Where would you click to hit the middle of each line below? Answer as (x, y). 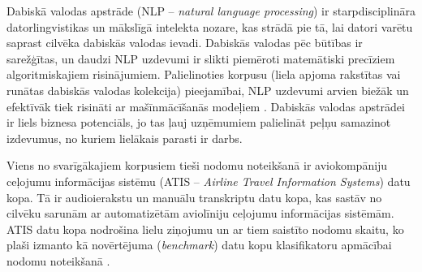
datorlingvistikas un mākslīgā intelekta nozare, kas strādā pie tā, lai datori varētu (210, 26)
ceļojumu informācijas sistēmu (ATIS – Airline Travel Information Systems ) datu (209, 181)
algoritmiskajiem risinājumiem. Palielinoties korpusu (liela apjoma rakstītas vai (204, 74)
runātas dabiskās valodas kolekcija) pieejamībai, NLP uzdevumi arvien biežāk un (208, 90)
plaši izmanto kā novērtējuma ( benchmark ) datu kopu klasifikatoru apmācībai (199, 245)
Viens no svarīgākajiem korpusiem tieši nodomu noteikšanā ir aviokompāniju (197, 165)
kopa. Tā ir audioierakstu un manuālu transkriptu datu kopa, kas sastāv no (194, 197)
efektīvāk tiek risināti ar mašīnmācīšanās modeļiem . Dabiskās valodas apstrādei (206, 106)
